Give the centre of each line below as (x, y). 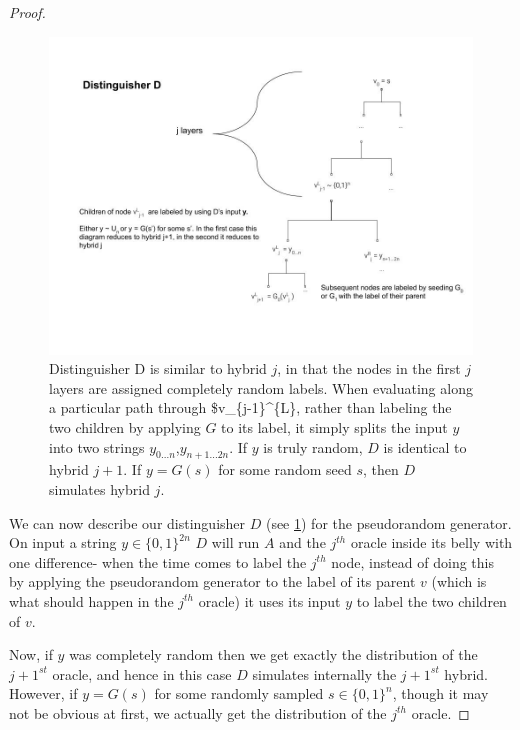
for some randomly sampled (239, 693)
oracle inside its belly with (431, 542)
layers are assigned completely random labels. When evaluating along (261, 387)
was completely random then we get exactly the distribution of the (273, 654)
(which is (459, 581)
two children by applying (125, 426)
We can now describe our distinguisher (127, 522)
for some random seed (285, 469)
